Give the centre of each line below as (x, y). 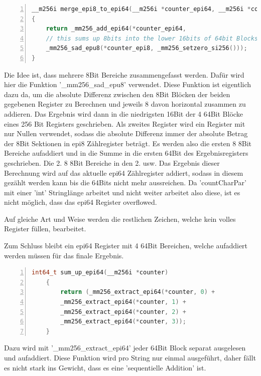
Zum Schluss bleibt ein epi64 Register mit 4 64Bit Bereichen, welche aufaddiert (126, 246)
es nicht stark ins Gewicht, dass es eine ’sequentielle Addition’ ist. (105, 367)
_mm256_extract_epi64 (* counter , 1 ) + (123, 302)
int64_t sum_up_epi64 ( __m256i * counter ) (100, 273)
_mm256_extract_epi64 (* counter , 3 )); (123, 322)
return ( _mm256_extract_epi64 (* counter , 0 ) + (138, 292)
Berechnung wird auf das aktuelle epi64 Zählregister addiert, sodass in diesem (124, 172)
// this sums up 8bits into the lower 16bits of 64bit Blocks (152, 38)
